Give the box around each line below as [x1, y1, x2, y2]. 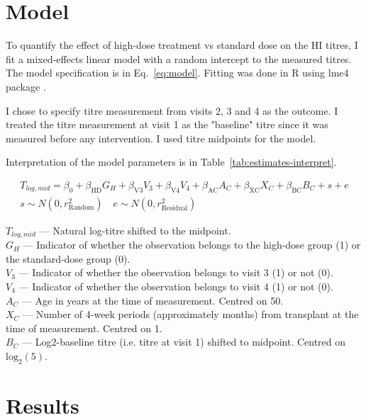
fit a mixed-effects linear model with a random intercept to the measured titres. [6, 51, 352, 66]
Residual [161, 204, 188, 212]
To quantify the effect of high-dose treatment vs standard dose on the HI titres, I [6, 38, 358, 52]
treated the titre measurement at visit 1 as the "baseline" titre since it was [6, 117, 328, 132]
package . [6, 79, 46, 93]
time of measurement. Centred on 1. [6, 320, 162, 335]
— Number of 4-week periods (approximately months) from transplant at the [23, 307, 359, 322]
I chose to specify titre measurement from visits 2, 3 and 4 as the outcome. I [6, 103, 338, 118]
